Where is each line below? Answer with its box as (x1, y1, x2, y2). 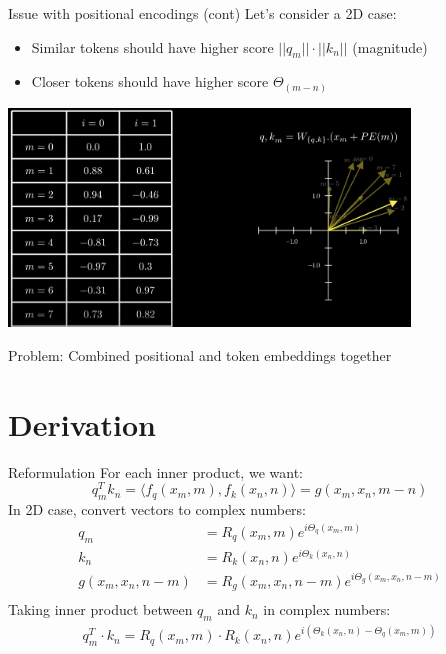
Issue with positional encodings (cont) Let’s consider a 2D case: (8, 3, 397, 23)
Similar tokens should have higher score (31, 36, 274, 57)
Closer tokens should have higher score (31, 71, 269, 92)
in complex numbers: (263, 599, 391, 620)
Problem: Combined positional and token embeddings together (8, 345, 392, 366)
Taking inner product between (8, 599, 193, 620)
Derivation (8, 403, 156, 444)
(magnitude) (352, 36, 428, 57)
